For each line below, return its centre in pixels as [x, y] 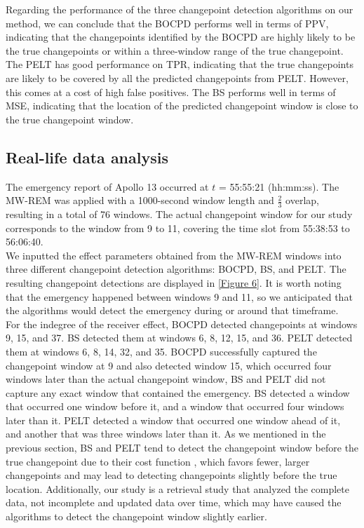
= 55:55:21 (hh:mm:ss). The [279, 186]
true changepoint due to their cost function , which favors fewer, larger [158, 461]
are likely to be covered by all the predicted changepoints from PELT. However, [177, 77]
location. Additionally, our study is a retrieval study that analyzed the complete [177, 488]
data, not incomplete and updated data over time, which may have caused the [174, 502]
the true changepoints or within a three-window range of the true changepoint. [175, 50]
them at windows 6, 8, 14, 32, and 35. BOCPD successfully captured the [161, 351]
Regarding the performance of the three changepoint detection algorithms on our [180, 9]
